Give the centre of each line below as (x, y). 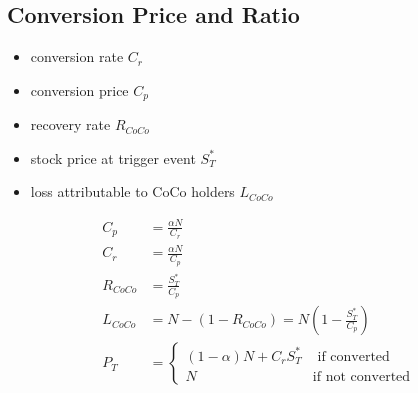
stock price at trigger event (113, 157)
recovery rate (70, 124)
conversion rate (77, 56)
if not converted (361, 376)
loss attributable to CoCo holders (132, 191)
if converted (353, 356)
